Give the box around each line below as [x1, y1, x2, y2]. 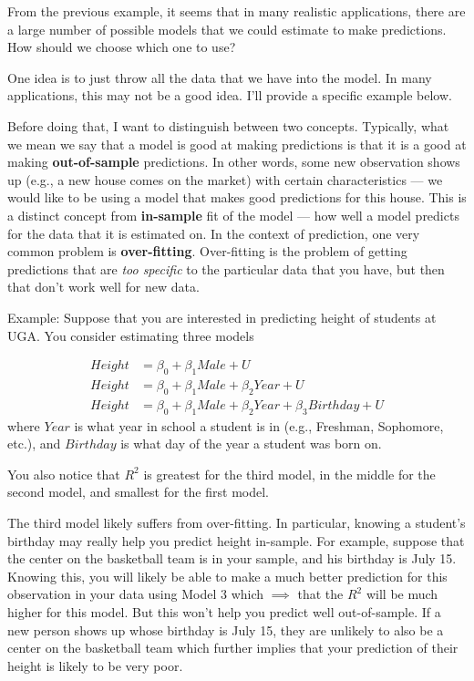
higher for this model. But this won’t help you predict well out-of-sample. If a [7, 602, 441, 621]
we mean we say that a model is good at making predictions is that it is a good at [7, 134, 467, 153]
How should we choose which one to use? [7, 37, 236, 57]
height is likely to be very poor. [7, 655, 183, 675]
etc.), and [7, 434, 61, 453]
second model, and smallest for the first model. [7, 482, 269, 501]
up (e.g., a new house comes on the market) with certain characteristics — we [7, 170, 443, 189]
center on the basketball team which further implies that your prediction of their [7, 638, 459, 657]
